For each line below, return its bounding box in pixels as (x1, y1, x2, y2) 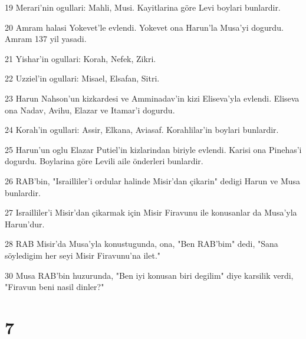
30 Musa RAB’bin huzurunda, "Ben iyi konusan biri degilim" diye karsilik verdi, (5, 269, 294, 281)
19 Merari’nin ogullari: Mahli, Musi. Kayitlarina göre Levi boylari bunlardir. (5, 1, 281, 13)
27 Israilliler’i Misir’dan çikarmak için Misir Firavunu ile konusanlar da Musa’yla (5, 206, 297, 219)
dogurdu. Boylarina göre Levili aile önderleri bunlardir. (5, 155, 203, 167)
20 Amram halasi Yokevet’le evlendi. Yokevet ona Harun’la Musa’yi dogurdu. (5, 21, 284, 33)
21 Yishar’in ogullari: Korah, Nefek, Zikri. (5, 52, 156, 64)
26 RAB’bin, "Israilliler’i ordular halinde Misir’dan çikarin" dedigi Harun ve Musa (5, 174, 301, 187)
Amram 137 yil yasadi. (5, 32, 87, 45)
